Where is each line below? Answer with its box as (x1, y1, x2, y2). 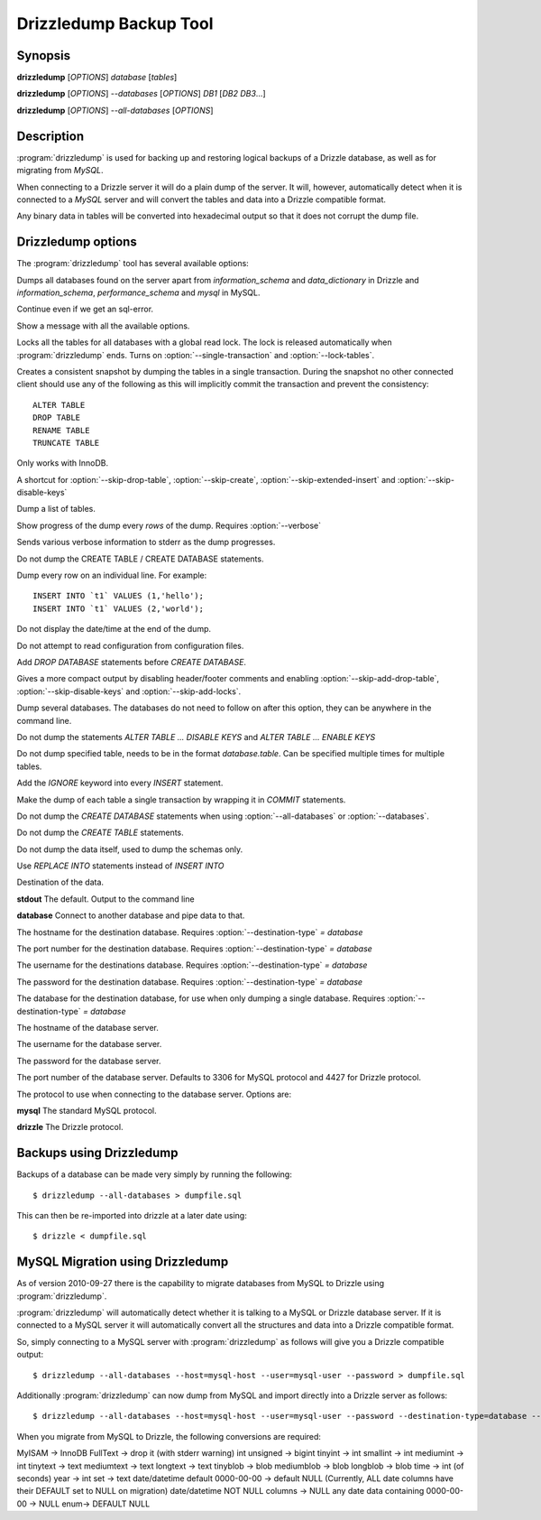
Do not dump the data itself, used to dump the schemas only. (16, 844, 243, 855)
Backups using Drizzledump (16, 1145, 179, 1161)
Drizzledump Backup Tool (16, 14, 214, 33)
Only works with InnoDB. (16, 458, 108, 468)
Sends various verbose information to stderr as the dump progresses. (16, 537, 276, 548)
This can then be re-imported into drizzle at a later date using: (16, 1210, 247, 1220)
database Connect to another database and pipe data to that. (16, 910, 245, 921)
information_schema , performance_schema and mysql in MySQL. (16, 287, 261, 298)
